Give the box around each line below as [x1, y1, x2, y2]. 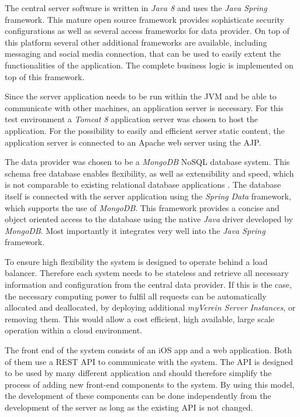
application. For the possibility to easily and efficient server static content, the [5, 124, 285, 136]
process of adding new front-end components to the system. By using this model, [5, 378, 295, 390]
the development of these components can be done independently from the [5, 390, 271, 402]
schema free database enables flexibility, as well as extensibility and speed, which [5, 167, 294, 179]
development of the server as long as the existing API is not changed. [5, 401, 253, 413]
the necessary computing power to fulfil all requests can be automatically [5, 290, 267, 302]
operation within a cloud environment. [5, 324, 143, 336]
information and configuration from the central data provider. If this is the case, [5, 278, 292, 291]
